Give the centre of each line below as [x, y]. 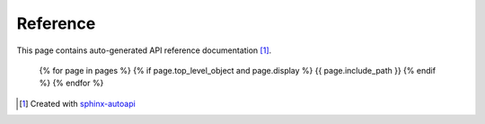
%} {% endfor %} [71, 83]
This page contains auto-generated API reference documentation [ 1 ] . [144, 50]
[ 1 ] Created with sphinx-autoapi [78, 103]
